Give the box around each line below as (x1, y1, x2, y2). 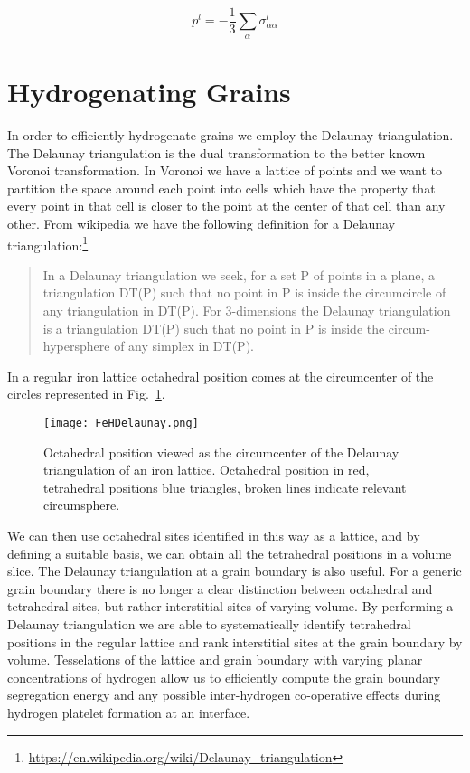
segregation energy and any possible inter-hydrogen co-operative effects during (7, 685, 441, 704)
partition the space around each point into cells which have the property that (7, 178, 436, 197)
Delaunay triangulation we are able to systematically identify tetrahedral (7, 614, 411, 633)
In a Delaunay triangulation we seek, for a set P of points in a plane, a (42, 265, 435, 284)
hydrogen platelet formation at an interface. (7, 702, 250, 721)
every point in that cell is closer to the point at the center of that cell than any (7, 196, 446, 215)
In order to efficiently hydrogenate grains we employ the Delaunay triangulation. (7, 125, 454, 144)
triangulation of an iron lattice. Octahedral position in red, (43, 460, 370, 479)
